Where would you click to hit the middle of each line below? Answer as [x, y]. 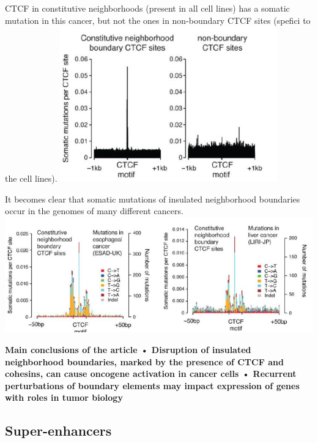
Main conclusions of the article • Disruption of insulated [128, 349]
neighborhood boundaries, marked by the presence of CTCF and [144, 361]
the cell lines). [31, 178]
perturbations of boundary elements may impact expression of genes [152, 385]
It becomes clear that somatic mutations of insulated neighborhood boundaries [153, 199]
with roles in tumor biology [64, 397]
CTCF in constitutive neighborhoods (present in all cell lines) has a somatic [147, 8]
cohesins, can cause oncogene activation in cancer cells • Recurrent [151, 374]
